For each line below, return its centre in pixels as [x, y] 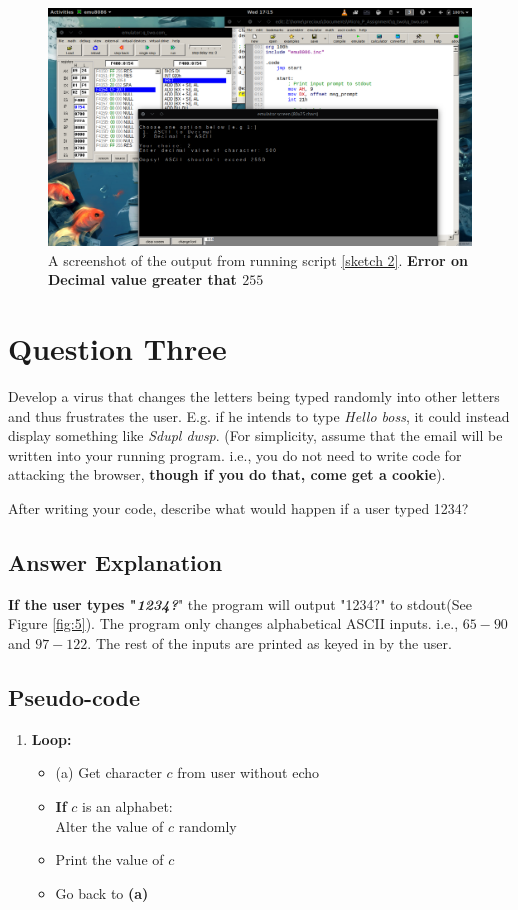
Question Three [117, 348]
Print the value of [109, 859]
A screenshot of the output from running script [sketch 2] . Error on [258, 259]
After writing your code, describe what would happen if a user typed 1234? [238, 507]
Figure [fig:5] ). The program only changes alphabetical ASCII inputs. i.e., [233, 623]
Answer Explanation [115, 561]
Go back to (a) [102, 892]
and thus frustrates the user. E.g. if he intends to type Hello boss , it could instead [259, 415]
